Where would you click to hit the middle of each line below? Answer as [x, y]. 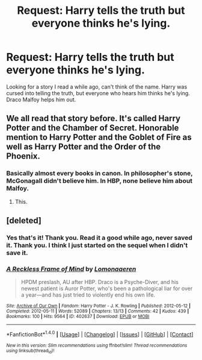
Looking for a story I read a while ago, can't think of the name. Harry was [97, 87]
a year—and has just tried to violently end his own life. [88, 295]
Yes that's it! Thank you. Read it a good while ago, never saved [99, 238]
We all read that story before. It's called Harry [93, 118]
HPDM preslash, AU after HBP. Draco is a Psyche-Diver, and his [100, 282]
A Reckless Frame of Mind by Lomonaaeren [71, 269]
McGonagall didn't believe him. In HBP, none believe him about [99, 181]
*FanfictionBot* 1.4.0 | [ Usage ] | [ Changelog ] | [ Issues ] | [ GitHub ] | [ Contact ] [100, 334]
